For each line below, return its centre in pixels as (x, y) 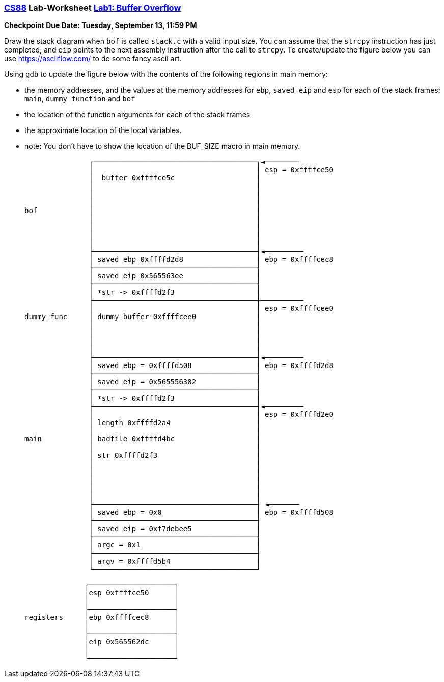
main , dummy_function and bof (80, 99)
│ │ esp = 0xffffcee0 (211, 309)
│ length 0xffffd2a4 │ (175, 423)
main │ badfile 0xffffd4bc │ (143, 439)
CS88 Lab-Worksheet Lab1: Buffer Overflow (93, 8)
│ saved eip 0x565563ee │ (175, 276)
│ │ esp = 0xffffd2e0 (211, 415)
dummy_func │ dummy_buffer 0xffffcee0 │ (143, 317)
